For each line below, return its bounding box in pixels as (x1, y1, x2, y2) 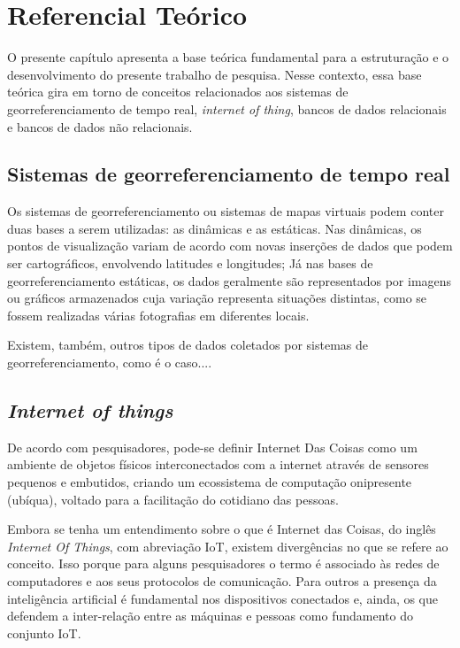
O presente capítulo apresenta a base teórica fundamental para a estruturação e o (7, 48, 449, 66)
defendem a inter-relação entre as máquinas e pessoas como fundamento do (7, 606, 413, 625)
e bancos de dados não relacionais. (7, 117, 193, 135)
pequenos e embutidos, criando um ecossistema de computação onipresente (7, 473, 412, 491)
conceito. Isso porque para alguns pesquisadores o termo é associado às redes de (7, 554, 440, 573)
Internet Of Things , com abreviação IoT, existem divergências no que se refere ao (7, 536, 448, 555)
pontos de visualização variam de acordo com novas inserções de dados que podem (7, 236, 453, 255)
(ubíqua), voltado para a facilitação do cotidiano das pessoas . (7, 490, 339, 508)
